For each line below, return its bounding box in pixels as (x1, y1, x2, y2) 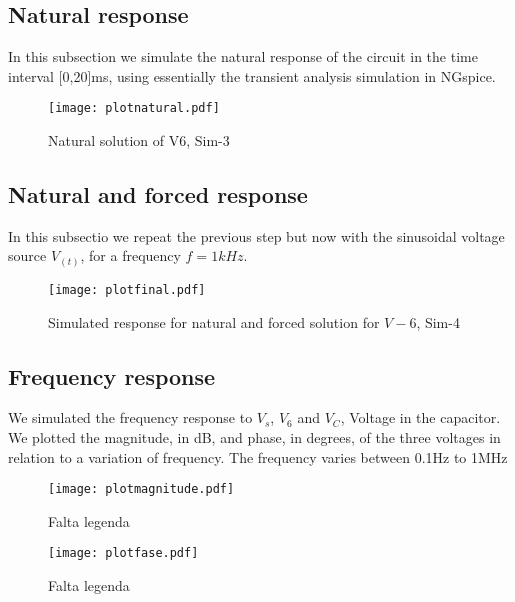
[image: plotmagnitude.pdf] (48, 482, 235, 497)
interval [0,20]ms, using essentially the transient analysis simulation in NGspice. (8, 65, 496, 86)
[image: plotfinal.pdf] (48, 282, 206, 297)
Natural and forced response (8, 179, 308, 210)
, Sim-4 (416, 311, 460, 332)
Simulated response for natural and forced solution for (48, 311, 380, 332)
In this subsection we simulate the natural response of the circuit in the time (8, 46, 478, 67)
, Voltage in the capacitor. (340, 407, 501, 428)
